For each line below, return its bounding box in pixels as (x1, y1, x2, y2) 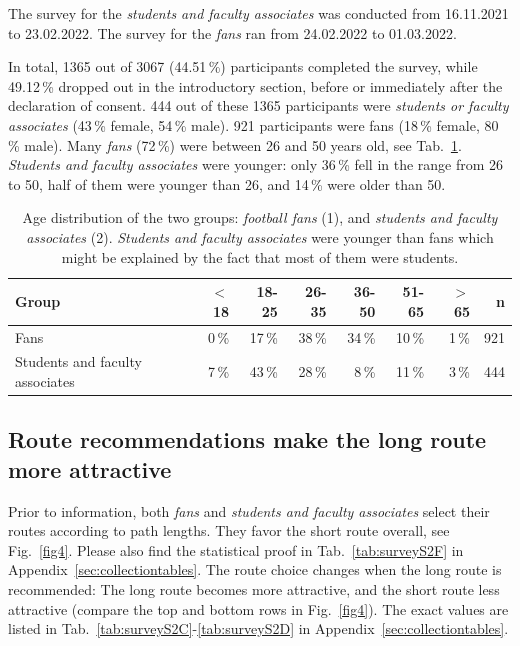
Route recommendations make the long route (8, 424, 487, 455)
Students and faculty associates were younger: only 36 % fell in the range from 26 (8, 154, 504, 175)
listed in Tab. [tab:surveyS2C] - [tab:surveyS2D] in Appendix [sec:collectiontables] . (8, 618, 509, 639)
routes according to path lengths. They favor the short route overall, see (8, 520, 450, 541)
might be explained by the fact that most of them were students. (61, 246, 459, 267)
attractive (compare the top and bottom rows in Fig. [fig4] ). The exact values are (8, 598, 509, 619)
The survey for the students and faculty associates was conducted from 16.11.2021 (8, 3, 509, 23)
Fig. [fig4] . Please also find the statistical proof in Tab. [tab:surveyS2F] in (8, 539, 464, 560)
